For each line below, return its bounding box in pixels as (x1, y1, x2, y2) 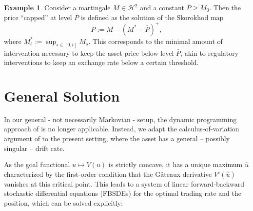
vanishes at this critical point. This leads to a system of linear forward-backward (4, 178, 245, 189)
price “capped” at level (4, 12, 72, 22)
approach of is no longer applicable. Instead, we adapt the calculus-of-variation (4, 124, 239, 134)
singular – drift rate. (4, 143, 65, 153)
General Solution (4, 85, 120, 105)
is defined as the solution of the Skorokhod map (80, 12, 224, 22)
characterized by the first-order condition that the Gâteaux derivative (4, 169, 212, 179)
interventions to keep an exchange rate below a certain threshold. (4, 57, 199, 67)
